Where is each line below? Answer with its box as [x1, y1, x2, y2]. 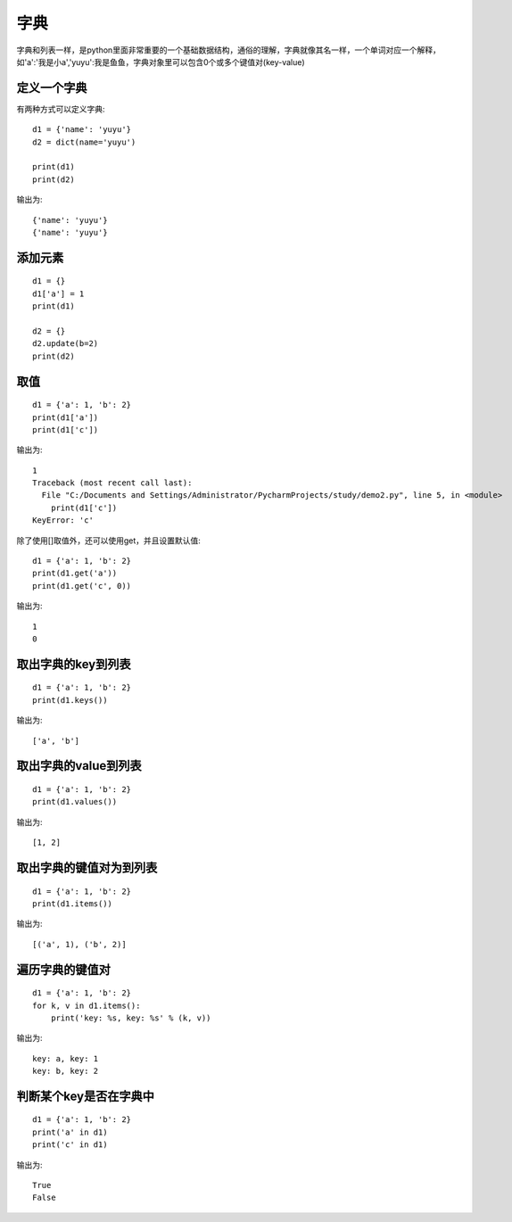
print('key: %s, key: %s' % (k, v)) [50, 1012, 211, 1023]
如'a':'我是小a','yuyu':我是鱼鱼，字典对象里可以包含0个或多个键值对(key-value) [16, 56, 305, 67]
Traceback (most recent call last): [32, 478, 193, 488]
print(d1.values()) [32, 797, 118, 807]
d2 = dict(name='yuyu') [32, 136, 136, 147]
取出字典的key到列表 [16, 656, 131, 672]
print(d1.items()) [32, 898, 113, 909]
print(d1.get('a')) [32, 568, 118, 579]
